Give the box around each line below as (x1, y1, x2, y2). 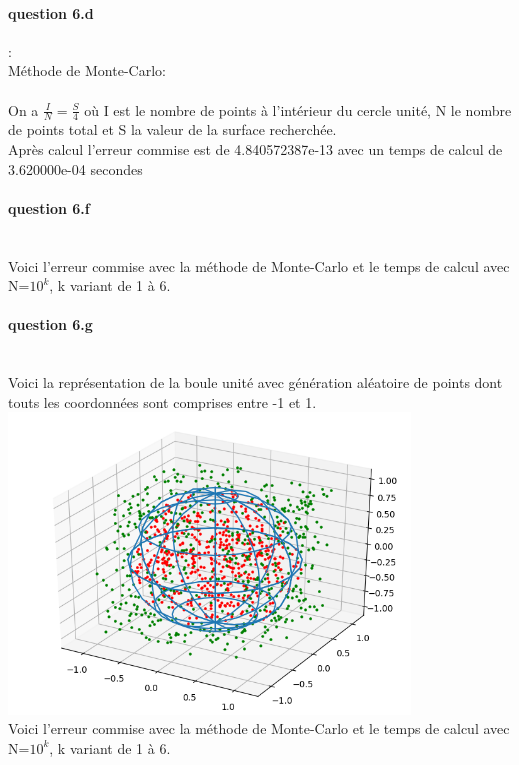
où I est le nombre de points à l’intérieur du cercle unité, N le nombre (84, 99, 512, 120)
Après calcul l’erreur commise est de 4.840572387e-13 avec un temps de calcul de (8, 139, 503, 159)
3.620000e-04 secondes (8, 158, 143, 179)
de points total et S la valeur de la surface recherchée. (8, 119, 337, 140)
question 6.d (8, 2, 94, 23)
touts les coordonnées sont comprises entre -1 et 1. (8, 391, 317, 412)
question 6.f (8, 197, 90, 218)
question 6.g (8, 314, 93, 335)
